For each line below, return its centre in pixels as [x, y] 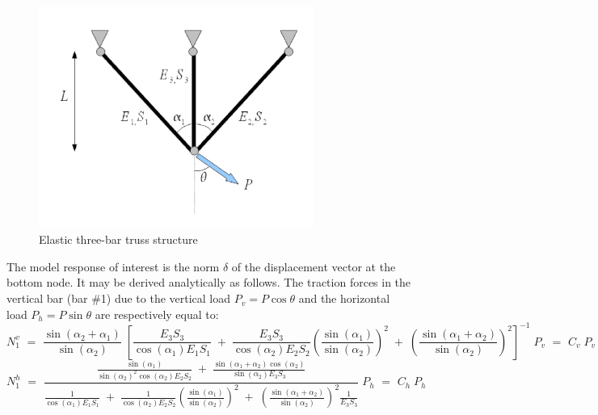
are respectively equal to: [157, 314]
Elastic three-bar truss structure [118, 239]
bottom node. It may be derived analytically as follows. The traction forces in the [209, 282]
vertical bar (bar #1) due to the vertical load [119, 298]
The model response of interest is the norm [113, 266]
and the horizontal [344, 298]
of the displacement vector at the [314, 266]
